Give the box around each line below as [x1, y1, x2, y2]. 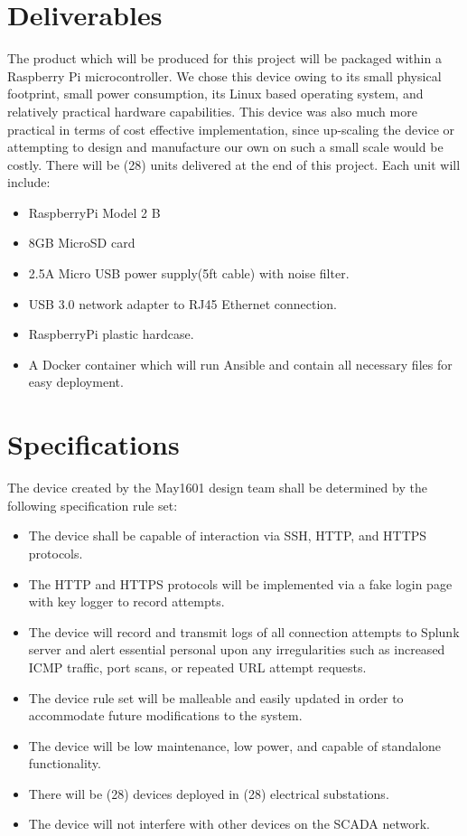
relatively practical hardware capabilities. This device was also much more [7, 101, 417, 120]
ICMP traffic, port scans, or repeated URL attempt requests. [28, 657, 367, 676]
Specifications [7, 426, 180, 463]
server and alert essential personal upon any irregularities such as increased [28, 640, 445, 659]
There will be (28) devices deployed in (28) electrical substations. [28, 784, 389, 803]
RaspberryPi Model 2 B [28, 202, 161, 221]
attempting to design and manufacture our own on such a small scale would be [7, 137, 444, 156]
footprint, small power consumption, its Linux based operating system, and [7, 84, 424, 103]
